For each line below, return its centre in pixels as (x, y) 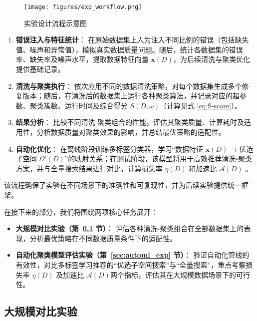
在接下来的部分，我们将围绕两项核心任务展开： (81, 211)
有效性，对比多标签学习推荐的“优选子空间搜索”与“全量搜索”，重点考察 (131, 264)
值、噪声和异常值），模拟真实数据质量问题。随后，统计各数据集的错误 (129, 49)
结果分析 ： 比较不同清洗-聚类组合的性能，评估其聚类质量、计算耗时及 (130, 122)
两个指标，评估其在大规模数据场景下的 (173, 274)
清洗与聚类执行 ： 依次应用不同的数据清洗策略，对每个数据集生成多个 (129, 86)
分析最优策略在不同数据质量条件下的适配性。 (103, 238)
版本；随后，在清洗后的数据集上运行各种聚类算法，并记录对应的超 (131, 96)
